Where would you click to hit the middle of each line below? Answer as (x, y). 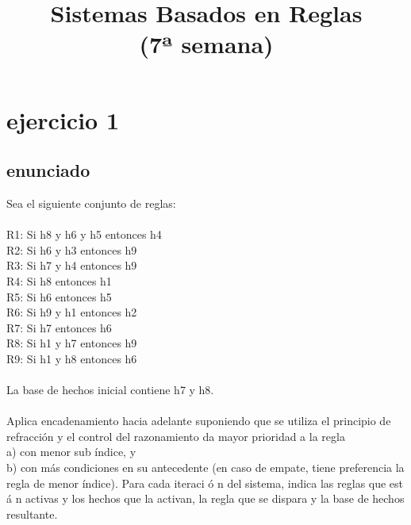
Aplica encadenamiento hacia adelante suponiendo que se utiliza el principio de (199, 421)
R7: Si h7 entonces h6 (59, 327)
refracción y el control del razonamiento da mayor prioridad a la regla (176, 436)
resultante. (32, 514)
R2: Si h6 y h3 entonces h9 (72, 249)
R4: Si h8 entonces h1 (59, 280)
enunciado (48, 170)
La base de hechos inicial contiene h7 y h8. (110, 390)
